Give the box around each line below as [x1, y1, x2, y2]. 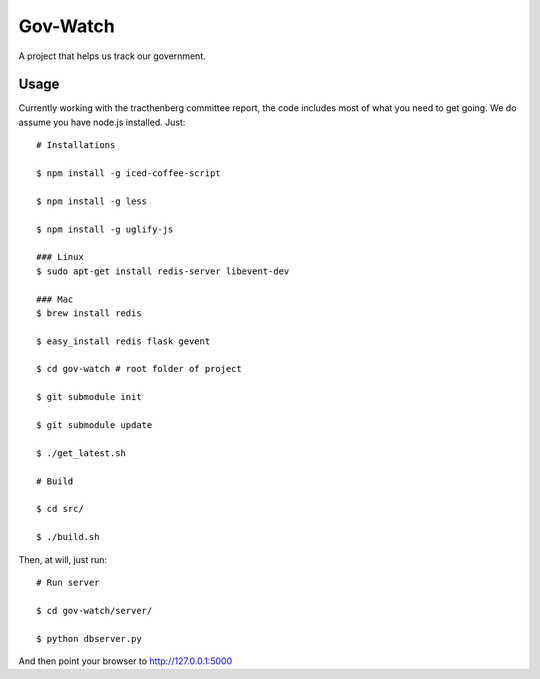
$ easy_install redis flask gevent [36, 335, 211, 347]
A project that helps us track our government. [18, 50, 206, 62]
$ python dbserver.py [36, 633, 142, 644]
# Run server [36, 576, 100, 588]
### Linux [36, 251, 84, 263]
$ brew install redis [36, 307, 142, 319]
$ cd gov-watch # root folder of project [36, 363, 242, 375]
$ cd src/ [36, 503, 84, 515]
